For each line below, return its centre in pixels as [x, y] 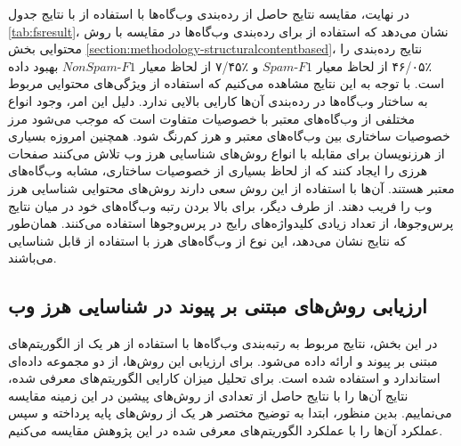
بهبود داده [33, 65]
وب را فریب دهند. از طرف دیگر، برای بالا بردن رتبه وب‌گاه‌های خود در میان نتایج [220, 205]
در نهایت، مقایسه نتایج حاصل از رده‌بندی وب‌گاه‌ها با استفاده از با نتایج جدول [209, 13]
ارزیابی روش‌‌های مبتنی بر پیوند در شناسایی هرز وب [218, 306]
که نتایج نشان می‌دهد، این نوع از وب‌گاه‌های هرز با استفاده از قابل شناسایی [207, 240]
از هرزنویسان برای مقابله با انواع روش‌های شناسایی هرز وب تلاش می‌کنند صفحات [226, 153]
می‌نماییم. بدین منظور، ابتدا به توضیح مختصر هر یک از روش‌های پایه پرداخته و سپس [230, 413]
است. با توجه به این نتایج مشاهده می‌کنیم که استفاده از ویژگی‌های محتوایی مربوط [226, 83]
